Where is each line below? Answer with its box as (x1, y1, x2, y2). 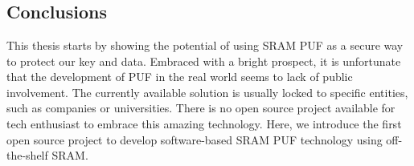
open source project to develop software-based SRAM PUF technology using (6, 131, 383, 148)
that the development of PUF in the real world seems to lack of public (6, 68, 353, 85)
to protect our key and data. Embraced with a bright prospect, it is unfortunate (6, 52, 401, 69)
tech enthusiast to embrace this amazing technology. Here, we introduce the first (6, 115, 402, 132)
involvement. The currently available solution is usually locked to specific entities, (6, 83, 408, 100)
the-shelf (6, 147, 48, 164)
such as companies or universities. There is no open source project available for (6, 99, 396, 116)
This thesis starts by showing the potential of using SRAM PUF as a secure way (6, 37, 404, 53)
